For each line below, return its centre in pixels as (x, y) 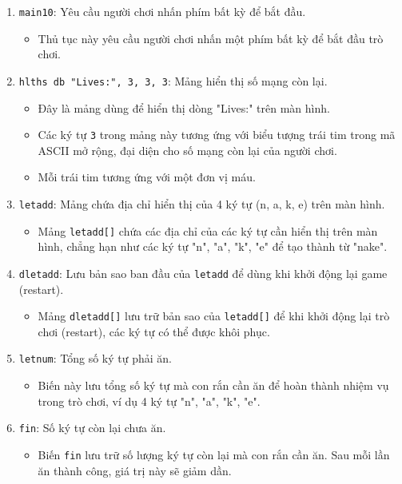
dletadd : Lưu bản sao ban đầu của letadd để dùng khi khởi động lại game (203, 273)
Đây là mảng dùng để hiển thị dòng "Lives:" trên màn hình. (184, 107)
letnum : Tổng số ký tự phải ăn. (96, 358)
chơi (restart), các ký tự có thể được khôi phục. (154, 331)
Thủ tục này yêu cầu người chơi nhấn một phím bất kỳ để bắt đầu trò (211, 38)
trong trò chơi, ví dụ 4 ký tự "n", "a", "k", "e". (149, 401)
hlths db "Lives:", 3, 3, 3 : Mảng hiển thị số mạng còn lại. (173, 80)
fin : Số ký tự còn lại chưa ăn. (92, 428)
